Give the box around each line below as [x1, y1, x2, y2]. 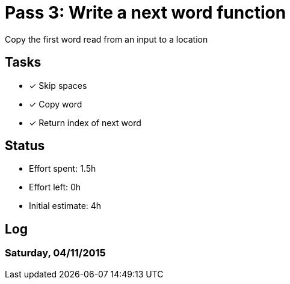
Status [5, 138, 45, 154]
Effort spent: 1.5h [29, 163, 96, 174]
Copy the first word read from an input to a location [5, 34, 208, 44]
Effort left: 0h [29, 182, 81, 193]
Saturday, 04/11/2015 [5, 247, 106, 259]
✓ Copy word [29, 98, 82, 109]
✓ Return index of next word [29, 117, 141, 128]
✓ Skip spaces [29, 80, 87, 91]
